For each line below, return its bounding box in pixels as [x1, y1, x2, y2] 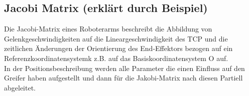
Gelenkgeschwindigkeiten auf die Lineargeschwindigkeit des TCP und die [4, 33, 228, 43]
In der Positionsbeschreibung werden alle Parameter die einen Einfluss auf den [4, 62, 245, 73]
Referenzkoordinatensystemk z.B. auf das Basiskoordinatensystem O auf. [4, 52, 228, 63]
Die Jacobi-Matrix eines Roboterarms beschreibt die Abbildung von [4, 23, 212, 34]
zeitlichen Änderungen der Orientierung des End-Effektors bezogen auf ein [4, 43, 233, 53]
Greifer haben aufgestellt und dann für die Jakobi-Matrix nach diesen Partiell [4, 72, 243, 83]
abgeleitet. [4, 82, 36, 92]
